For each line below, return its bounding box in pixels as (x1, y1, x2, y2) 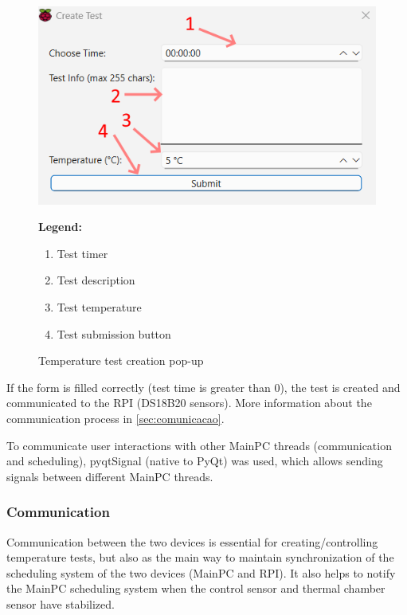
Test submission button (57, 325, 171, 342)
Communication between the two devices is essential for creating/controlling (6, 533, 378, 550)
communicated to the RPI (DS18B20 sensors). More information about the (6, 394, 372, 411)
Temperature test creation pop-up (38, 352, 204, 369)
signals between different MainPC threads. (6, 468, 213, 484)
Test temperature (57, 299, 142, 315)
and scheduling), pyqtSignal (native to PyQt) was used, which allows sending (6, 452, 383, 469)
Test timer (57, 245, 108, 261)
